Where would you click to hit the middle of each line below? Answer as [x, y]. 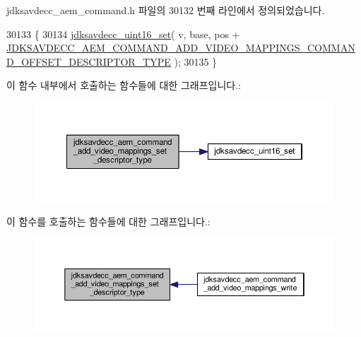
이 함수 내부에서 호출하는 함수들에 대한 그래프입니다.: [124, 85]
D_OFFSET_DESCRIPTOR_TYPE [89, 61]
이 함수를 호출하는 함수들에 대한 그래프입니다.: [108, 221]
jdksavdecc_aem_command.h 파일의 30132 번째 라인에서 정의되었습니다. [166, 10]
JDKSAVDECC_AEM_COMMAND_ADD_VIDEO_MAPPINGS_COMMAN [181, 48]
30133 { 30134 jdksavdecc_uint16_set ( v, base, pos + [123, 34]
